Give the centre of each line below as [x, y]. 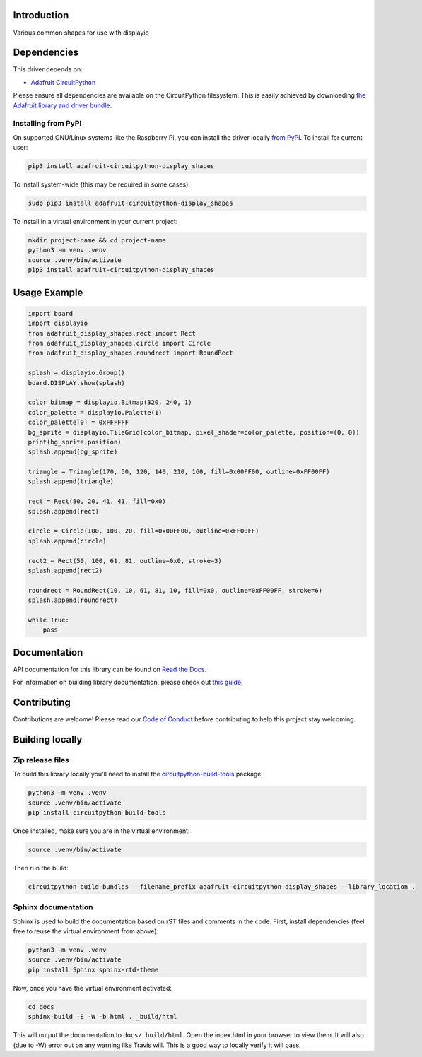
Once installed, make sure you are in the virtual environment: [101, 831]
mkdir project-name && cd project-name [97, 241]
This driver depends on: [48, 69]
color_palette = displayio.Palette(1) [95, 412]
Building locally [48, 739]
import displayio [58, 324]
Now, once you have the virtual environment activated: [93, 988]
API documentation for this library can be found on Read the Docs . [110, 669]
